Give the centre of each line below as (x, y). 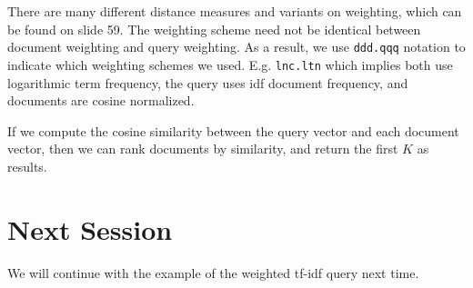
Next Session (90, 228)
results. (27, 166)
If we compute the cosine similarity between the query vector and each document (233, 130)
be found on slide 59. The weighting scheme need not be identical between (214, 29)
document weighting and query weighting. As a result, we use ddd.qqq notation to (236, 47)
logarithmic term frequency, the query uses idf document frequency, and (208, 82)
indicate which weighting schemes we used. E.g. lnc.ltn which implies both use (230, 64)
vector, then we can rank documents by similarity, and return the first (203, 149)
